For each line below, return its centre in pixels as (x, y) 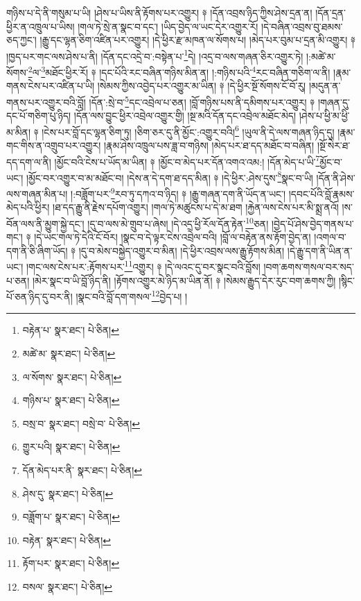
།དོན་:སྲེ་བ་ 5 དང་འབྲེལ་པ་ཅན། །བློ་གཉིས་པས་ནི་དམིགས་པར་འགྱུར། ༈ (202, 101)
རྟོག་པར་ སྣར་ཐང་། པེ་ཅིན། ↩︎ (71, 563)
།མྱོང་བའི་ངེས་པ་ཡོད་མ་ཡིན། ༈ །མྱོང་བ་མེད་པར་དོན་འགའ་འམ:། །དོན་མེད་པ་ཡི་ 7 (187, 160)
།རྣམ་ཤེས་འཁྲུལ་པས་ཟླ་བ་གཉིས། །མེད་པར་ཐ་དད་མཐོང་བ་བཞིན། (209, 145)
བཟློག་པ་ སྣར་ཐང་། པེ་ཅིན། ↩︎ (71, 517)
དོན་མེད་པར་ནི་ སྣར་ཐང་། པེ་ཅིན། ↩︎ (82, 470)
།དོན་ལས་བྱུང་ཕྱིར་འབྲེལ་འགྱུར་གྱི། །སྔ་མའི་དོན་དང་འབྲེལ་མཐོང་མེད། (185, 116)
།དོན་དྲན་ (331, 12)
